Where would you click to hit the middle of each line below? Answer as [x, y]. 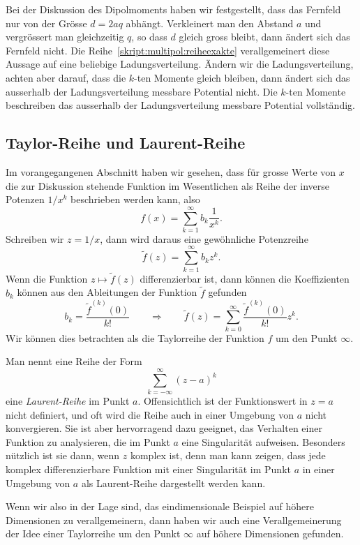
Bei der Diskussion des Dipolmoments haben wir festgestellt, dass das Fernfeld [173, 9]
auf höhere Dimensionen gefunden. [270, 533]
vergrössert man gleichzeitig [65, 37]
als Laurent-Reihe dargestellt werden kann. [173, 483]
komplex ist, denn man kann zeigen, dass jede [228, 455]
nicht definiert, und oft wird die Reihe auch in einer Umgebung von [150, 414]
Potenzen [25, 199]
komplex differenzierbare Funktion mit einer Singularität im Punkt [148, 469]
